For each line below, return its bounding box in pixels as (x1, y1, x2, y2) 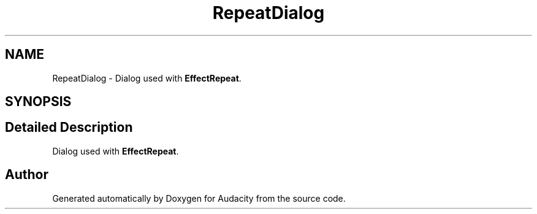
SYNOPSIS (5, 94, 72, 110)
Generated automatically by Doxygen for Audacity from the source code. (52, 193, 346, 204)
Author (5, 167, 48, 183)
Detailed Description (5, 120, 133, 136)
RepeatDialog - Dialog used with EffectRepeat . (52, 72, 242, 83)
